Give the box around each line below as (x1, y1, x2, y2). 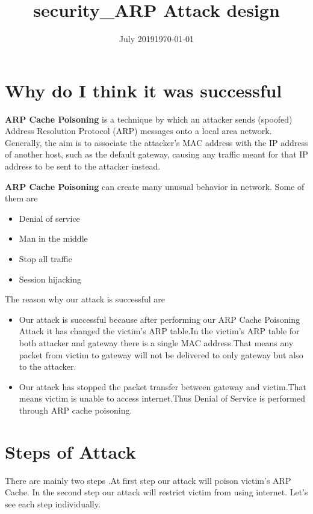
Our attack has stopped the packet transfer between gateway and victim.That (19, 380, 306, 393)
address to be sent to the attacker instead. (5, 160, 161, 173)
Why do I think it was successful (5, 78, 282, 102)
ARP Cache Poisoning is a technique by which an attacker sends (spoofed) (5, 112, 293, 125)
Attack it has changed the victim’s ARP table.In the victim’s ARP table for (19, 325, 300, 337)
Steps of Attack (5, 439, 136, 464)
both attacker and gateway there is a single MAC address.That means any (19, 336, 294, 349)
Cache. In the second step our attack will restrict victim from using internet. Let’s (5, 486, 308, 498)
